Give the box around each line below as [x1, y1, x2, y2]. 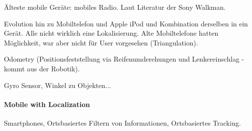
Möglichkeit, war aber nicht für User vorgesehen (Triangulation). [4, 37, 198, 47]
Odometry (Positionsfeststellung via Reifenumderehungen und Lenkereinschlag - [4, 54, 244, 64]
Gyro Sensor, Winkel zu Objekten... [4, 80, 111, 90]
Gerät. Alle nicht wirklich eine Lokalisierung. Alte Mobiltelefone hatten [4, 28, 219, 38]
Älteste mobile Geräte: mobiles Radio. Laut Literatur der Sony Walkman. [4, 2, 226, 12]
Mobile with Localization [4, 99, 90, 109]
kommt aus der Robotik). [4, 63, 80, 73]
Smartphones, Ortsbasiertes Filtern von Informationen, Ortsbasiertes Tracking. [4, 117, 241, 128]
